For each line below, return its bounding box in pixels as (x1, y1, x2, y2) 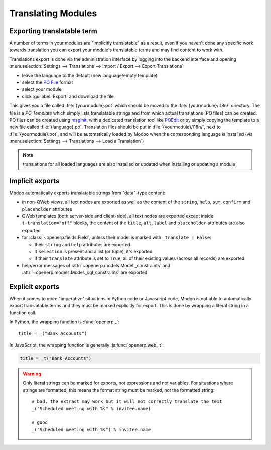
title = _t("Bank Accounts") (20, 355, 92, 361)
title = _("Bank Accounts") (18, 330, 87, 336)
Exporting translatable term (9, 27, 97, 35)
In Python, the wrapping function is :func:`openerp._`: (9, 319, 120, 325)
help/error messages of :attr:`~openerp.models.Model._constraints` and (22, 262, 171, 268)
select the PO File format (22, 79, 73, 85)
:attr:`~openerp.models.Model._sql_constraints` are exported (22, 269, 148, 276)
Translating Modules (9, 8, 97, 19)
